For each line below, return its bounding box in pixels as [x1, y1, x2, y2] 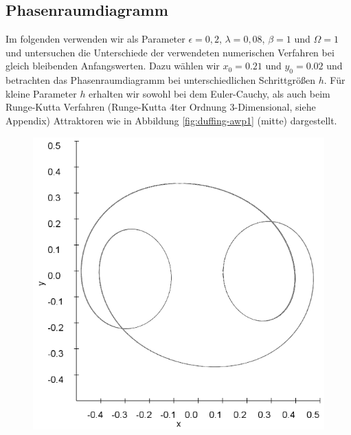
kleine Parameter [5, 86, 77, 100]
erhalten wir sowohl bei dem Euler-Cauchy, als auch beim [89, 86, 330, 100]
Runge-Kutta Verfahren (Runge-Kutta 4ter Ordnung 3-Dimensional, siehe [5, 100, 316, 114]
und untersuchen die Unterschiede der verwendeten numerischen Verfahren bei [5, 45, 335, 59]
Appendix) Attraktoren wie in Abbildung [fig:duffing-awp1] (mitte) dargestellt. [5, 113, 337, 127]
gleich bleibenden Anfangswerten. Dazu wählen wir [5, 58, 220, 73]
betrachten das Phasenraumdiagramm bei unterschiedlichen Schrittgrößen [5, 73, 316, 87]
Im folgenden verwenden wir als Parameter [5, 32, 185, 46]
